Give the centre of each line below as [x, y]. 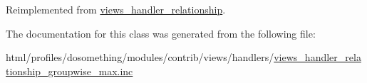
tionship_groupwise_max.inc [69, 71]
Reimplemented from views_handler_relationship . [116, 9]
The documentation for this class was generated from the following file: [161, 33]
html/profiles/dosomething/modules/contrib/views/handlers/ [140, 57]
